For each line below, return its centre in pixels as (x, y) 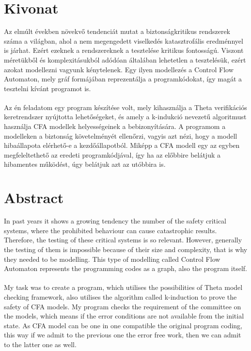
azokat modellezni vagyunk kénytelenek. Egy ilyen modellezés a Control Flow (119, 69)
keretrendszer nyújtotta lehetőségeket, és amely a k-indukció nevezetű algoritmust (125, 117)
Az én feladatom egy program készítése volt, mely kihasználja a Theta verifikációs (125, 107)
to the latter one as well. (40, 344)
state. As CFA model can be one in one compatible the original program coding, (123, 325)
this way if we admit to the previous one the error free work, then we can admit (123, 335)
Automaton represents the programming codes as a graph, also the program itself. (125, 268)
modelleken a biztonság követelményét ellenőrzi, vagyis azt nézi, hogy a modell (121, 136)
